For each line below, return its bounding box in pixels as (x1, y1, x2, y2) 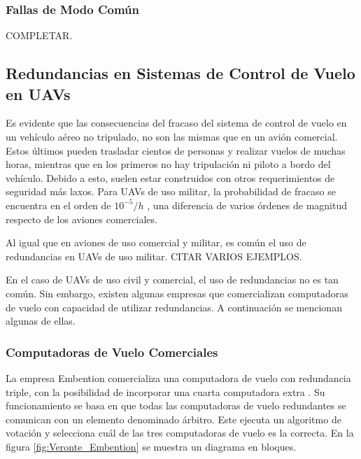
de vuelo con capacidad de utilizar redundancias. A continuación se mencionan (6, 299, 342, 314)
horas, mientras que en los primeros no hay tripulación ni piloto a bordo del (6, 157, 331, 171)
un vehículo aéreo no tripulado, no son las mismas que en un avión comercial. (6, 129, 338, 143)
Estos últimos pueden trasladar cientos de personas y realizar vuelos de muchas (6, 143, 346, 157)
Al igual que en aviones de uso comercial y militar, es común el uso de (6, 235, 306, 250)
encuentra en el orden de (6, 197, 111, 212)
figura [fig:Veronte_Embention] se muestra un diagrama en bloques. (6, 439, 297, 453)
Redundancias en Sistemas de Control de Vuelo (6, 62, 355, 84)
